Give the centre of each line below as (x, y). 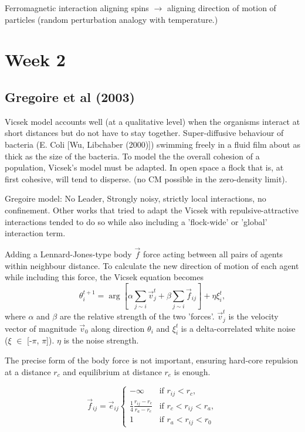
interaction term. (35, 233)
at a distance (28, 371)
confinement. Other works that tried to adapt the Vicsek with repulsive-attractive (152, 210)
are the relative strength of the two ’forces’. (137, 316)
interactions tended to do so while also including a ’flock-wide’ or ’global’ (136, 221)
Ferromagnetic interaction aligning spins (77, 8)
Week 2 (35, 59)
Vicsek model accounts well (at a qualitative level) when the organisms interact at (152, 121)
